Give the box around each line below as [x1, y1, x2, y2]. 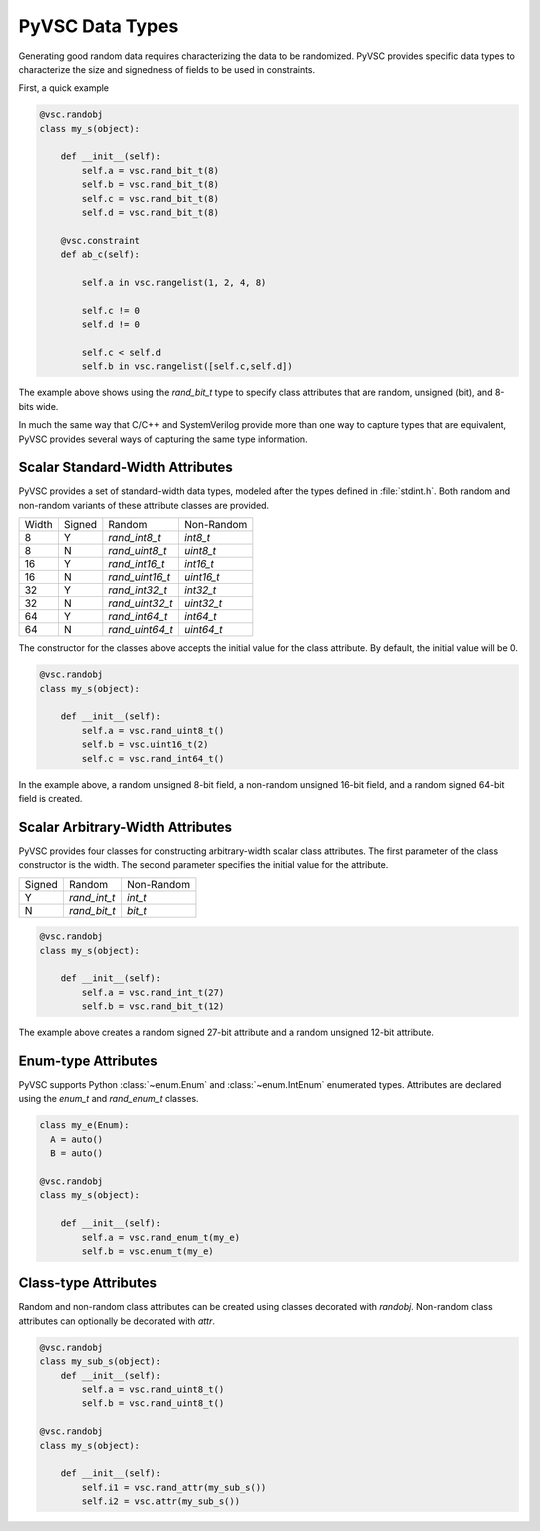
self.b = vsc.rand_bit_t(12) [81, 1001, 225, 1012]
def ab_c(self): [60, 249, 140, 260]
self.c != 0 [81, 305, 140, 316]
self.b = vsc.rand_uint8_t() [81, 1398, 225, 1409]
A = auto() [50, 1133, 104, 1145]
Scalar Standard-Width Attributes [18, 459, 234, 476]
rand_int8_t [108, 531, 162, 545]
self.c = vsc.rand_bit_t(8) [81, 193, 220, 204]
